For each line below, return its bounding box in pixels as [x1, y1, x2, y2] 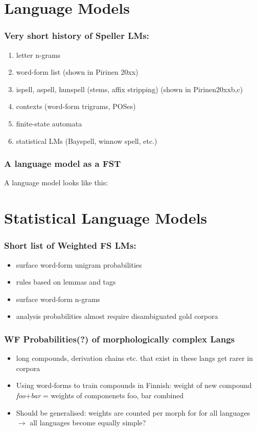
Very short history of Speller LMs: [4, 29, 149, 42]
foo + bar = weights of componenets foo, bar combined [16, 390, 184, 400]
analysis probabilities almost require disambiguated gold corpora [16, 311, 218, 321]
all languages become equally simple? [30, 417, 146, 428]
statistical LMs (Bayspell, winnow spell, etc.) [16, 135, 157, 146]
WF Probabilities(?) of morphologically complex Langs [4, 332, 235, 345]
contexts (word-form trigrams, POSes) [16, 101, 136, 112]
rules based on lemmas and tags [16, 276, 116, 287]
